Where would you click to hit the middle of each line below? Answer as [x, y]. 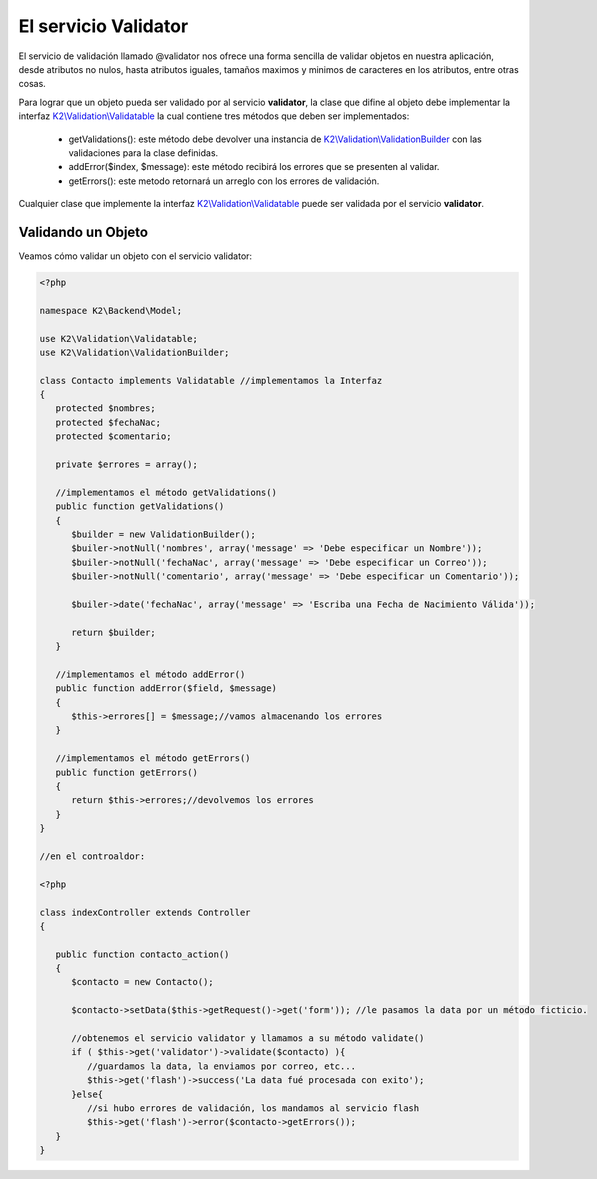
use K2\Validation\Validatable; [119, 338]
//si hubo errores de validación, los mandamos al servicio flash [253, 1108]
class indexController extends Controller [145, 912]
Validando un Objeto [83, 231]
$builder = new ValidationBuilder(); [164, 534]
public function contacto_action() [142, 954]
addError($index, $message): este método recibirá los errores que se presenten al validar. [254, 167]
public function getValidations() [140, 506]
